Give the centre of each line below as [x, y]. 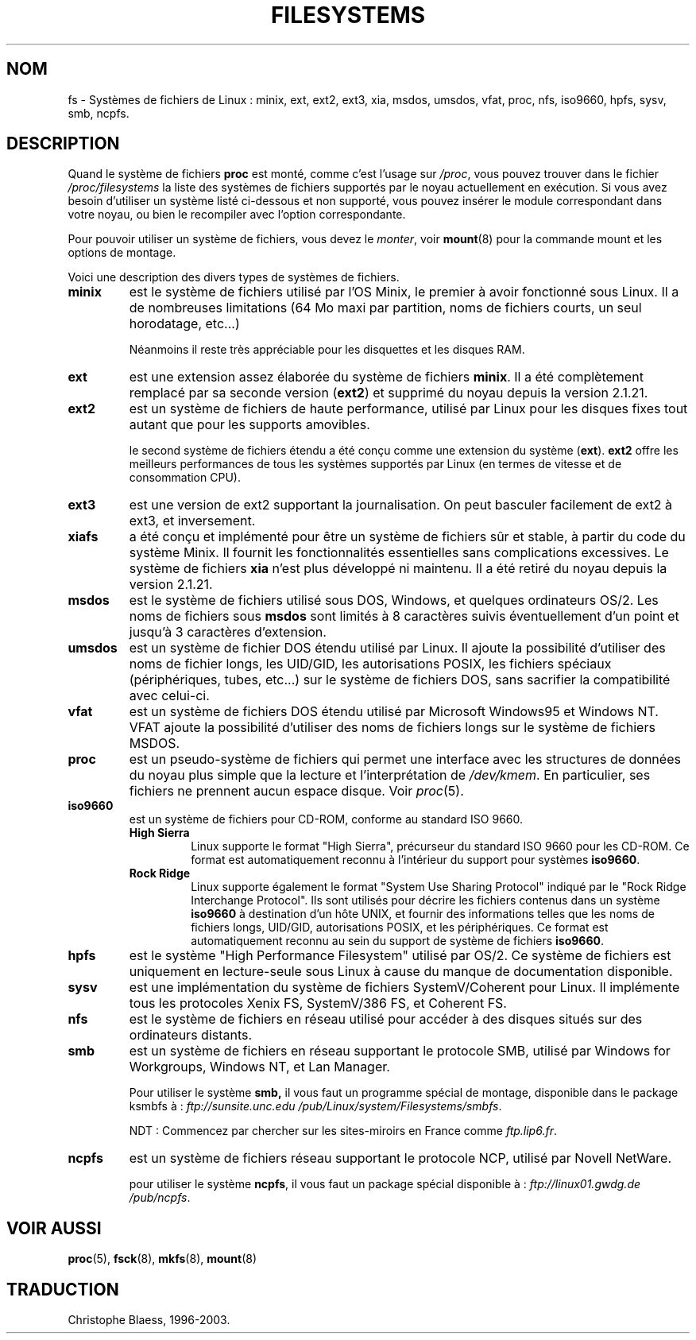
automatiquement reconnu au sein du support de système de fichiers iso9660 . [398, 941]
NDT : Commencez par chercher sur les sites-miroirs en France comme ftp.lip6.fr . [343, 1131]
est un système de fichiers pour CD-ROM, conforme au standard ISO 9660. [326, 819]
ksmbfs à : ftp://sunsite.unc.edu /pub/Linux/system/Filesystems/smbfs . [315, 1106]
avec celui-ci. [169, 696]
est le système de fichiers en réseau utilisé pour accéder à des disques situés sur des [386, 1019]
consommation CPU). [185, 478]
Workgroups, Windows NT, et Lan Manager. [259, 1067]
